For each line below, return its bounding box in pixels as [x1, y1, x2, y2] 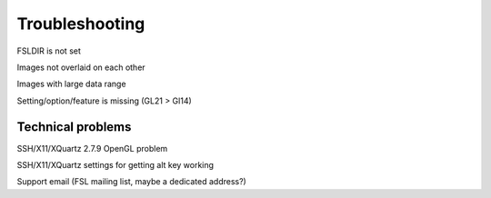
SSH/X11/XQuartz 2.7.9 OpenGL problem [16, 143, 168, 153]
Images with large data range [16, 78, 126, 90]
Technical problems [16, 119, 132, 134]
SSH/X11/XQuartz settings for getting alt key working [16, 160, 214, 171]
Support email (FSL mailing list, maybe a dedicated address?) [16, 176, 247, 187]
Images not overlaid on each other [16, 62, 145, 73]
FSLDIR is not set [16, 45, 82, 56]
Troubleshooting [16, 14, 145, 34]
